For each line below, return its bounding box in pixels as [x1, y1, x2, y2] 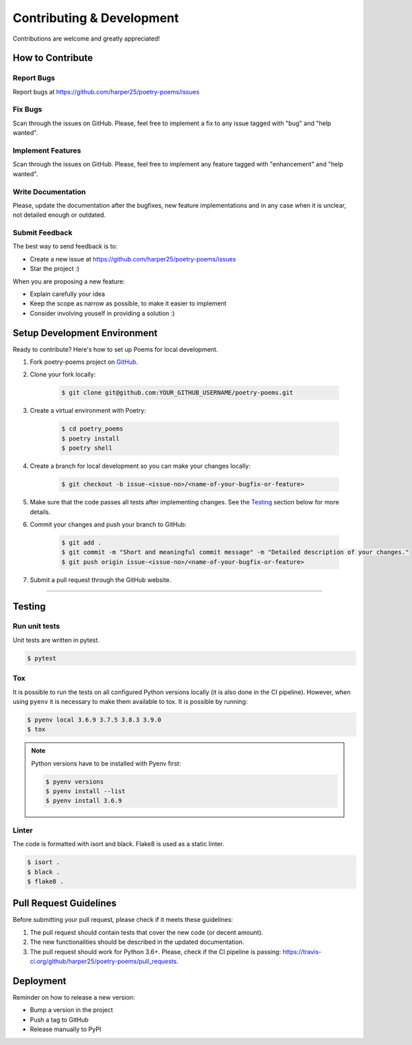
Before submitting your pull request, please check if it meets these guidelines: [12, 916, 233, 924]
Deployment [12, 975, 67, 987]
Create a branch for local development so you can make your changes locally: [30, 462, 251, 471]
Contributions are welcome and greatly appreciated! [12, 34, 161, 43]
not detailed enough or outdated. [12, 211, 106, 219]
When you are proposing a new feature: [12, 277, 125, 286]
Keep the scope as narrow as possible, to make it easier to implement [30, 299, 227, 308]
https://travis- [282, 947, 322, 956]
